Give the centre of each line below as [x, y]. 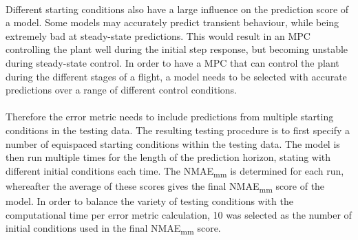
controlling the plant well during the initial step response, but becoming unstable [177, 49]
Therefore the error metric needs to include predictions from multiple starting [170, 117]
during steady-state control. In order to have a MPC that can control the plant [172, 62]
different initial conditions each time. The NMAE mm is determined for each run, [175, 171]
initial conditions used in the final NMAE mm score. [113, 229]
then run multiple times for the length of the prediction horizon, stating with [168, 157]
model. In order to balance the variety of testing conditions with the [149, 200]
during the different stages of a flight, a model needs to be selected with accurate [176, 76]
